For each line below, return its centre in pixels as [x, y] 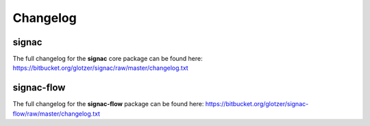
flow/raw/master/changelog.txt [57, 114]
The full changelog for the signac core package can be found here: [108, 59]
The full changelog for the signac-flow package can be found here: [108, 104]
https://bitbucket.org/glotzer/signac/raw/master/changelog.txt [100, 68]
